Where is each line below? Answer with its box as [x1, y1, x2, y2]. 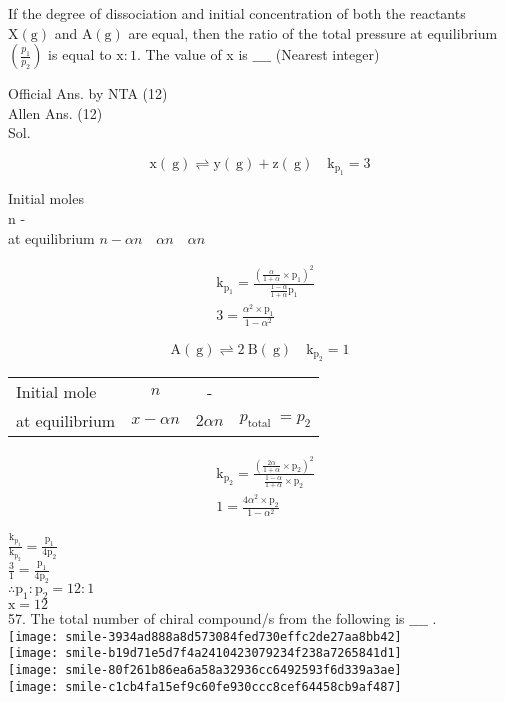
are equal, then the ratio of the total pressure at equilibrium [128, 22, 498, 43]
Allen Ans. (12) [8, 102, 103, 123]
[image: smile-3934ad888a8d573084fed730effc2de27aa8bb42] [8, 629, 402, 644]
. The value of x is [136, 44, 248, 65]
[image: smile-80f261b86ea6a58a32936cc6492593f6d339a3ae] [8, 662, 402, 677]
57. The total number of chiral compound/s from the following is [8, 608, 405, 629]
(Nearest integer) [275, 44, 380, 65]
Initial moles [8, 188, 84, 209]
